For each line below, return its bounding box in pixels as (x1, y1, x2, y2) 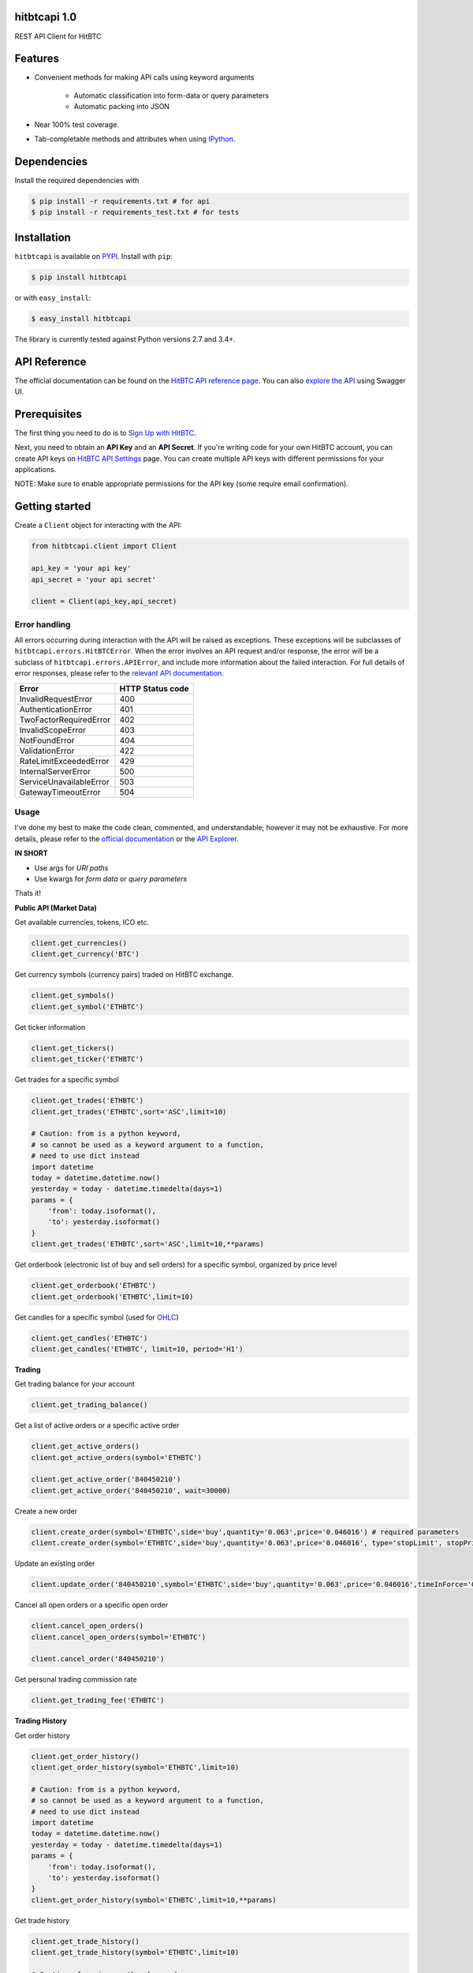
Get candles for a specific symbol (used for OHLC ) (14, 1312, 179, 1322)
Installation (14, 230, 71, 244)
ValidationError (19, 745, 75, 756)
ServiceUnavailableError (19, 776, 110, 787)
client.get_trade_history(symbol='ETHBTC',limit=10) (31, 1948, 240, 1957)
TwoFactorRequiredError (19, 714, 111, 725)
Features (14, 52, 59, 66)
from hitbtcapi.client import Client (31, 541, 177, 551)
